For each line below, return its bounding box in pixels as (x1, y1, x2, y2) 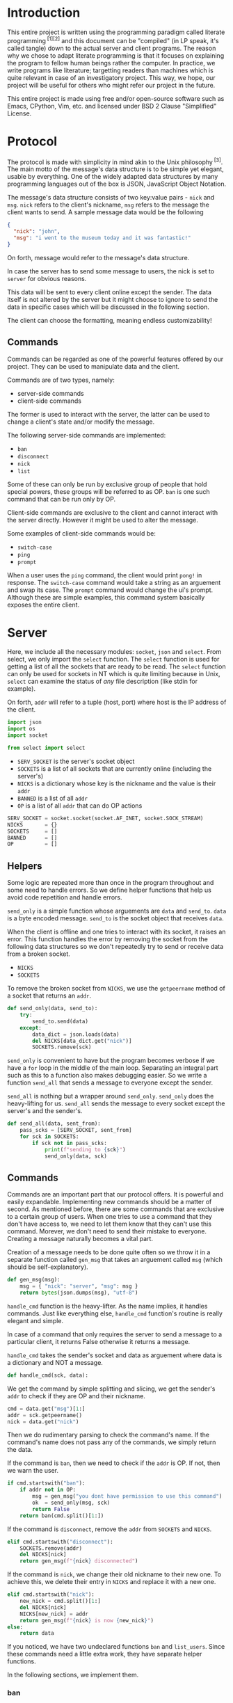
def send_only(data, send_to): (7, 1005, 98, 1012)
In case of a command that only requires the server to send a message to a (7, 1330, 223, 1338)
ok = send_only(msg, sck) (32, 1499, 111, 1507)
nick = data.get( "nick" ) (7, 1418, 79, 1425)
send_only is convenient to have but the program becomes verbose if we (7, 1056, 216, 1065)
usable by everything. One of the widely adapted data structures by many (7, 173, 218, 181)
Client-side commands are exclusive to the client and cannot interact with (7, 508, 218, 516)
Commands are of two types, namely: (7, 376, 115, 384)
